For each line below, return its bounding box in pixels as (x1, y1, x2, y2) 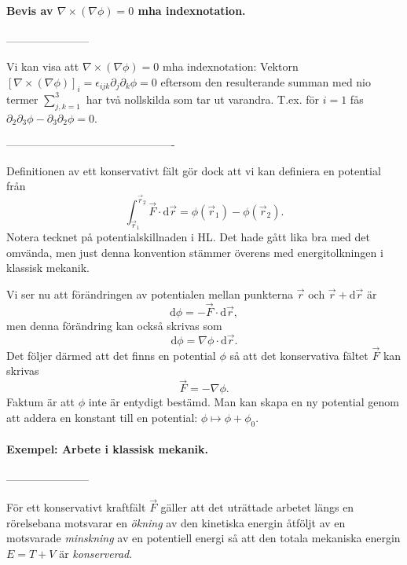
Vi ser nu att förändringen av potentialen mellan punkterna (6, 286, 294, 302)
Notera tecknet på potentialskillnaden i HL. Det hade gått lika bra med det (6, 229, 370, 245)
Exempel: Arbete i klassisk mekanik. (6, 441, 209, 457)
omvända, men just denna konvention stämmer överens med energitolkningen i (6, 244, 383, 260)
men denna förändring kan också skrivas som (6, 317, 222, 333)
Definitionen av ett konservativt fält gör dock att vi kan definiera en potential (6, 162, 381, 178)
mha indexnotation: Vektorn (162, 58, 299, 75)
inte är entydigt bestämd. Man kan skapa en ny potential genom (88, 394, 399, 410)
